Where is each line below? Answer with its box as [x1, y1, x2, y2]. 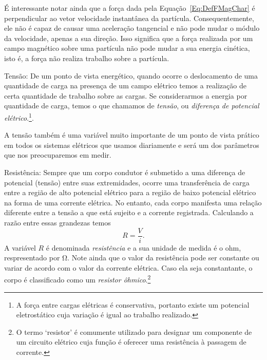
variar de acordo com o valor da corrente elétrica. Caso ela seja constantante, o [4, 262, 253, 273]
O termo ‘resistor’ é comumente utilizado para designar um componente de [16, 326, 252, 337]
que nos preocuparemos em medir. [4, 149, 111, 160]
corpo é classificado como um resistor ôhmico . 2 [4, 273, 151, 285]
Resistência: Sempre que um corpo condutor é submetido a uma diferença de [4, 166, 245, 177]
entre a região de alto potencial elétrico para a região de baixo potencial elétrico [4, 187, 256, 198]
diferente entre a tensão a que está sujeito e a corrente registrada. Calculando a [4, 207, 254, 218]
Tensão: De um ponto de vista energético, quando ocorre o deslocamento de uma [4, 70, 258, 81]
